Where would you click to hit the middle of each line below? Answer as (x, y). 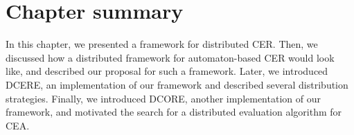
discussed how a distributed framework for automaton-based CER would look (170, 57)
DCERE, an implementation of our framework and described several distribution (177, 84)
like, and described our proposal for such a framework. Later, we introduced (167, 71)
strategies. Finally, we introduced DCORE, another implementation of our (163, 98)
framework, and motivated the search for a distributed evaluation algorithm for (174, 112)
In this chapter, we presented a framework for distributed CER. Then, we (162, 44)
